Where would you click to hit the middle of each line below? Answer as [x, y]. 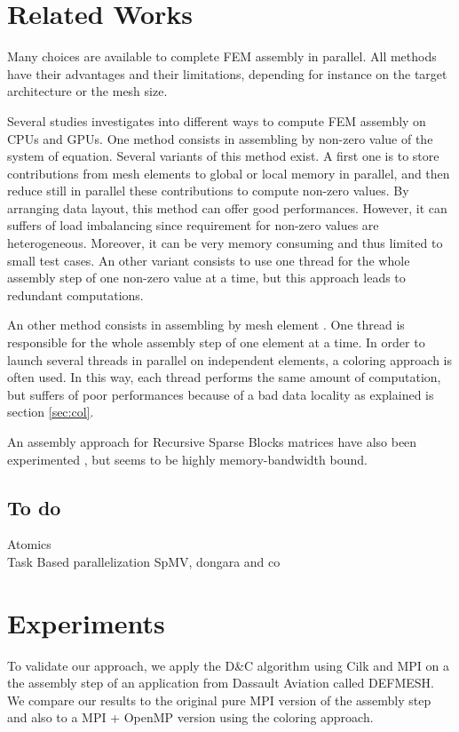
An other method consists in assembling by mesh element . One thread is [206, 325]
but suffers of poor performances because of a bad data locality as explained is [221, 394]
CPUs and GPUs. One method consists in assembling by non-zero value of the [220, 138]
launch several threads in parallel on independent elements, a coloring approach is [230, 359]
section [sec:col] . [51, 412]
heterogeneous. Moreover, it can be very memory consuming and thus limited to [225, 243]
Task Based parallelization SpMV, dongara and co [144, 561]
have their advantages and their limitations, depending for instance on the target [227, 73]
